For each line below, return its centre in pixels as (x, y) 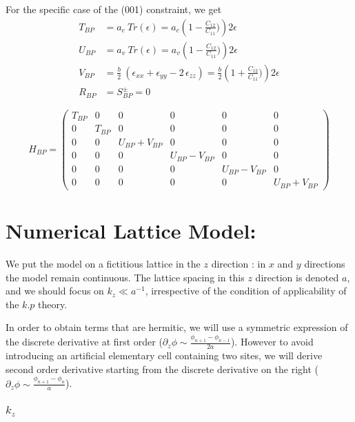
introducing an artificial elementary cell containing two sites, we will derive (164, 355)
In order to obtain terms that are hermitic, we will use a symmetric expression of (177, 327)
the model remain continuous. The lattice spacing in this (125, 277)
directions (325, 264)
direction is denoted (297, 277)
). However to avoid (272, 342)
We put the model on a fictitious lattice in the (103, 264)
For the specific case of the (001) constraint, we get (114, 9)
